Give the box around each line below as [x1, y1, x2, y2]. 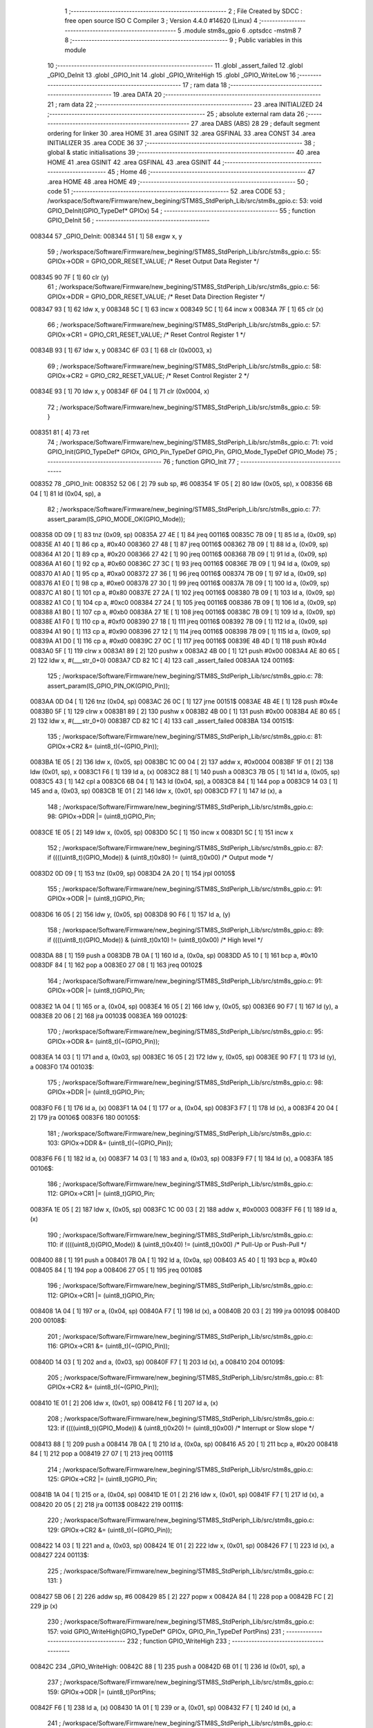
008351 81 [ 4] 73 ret [30, 429, 90, 437]
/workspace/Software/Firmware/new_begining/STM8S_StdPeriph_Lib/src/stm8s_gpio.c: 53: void [47, 197, 323, 205]
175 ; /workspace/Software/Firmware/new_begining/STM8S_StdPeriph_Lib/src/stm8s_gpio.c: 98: [47, 1078, 324, 1087]
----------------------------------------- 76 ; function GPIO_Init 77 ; [47, 457, 240, 466]
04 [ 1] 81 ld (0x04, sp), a [30, 489, 102, 498]
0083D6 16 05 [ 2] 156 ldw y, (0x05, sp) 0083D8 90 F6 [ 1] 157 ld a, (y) [30, 910, 231, 919]
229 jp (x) [30, 1602, 58, 1610]
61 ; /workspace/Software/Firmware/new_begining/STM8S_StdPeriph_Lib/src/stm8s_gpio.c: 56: [47, 283, 321, 291]
